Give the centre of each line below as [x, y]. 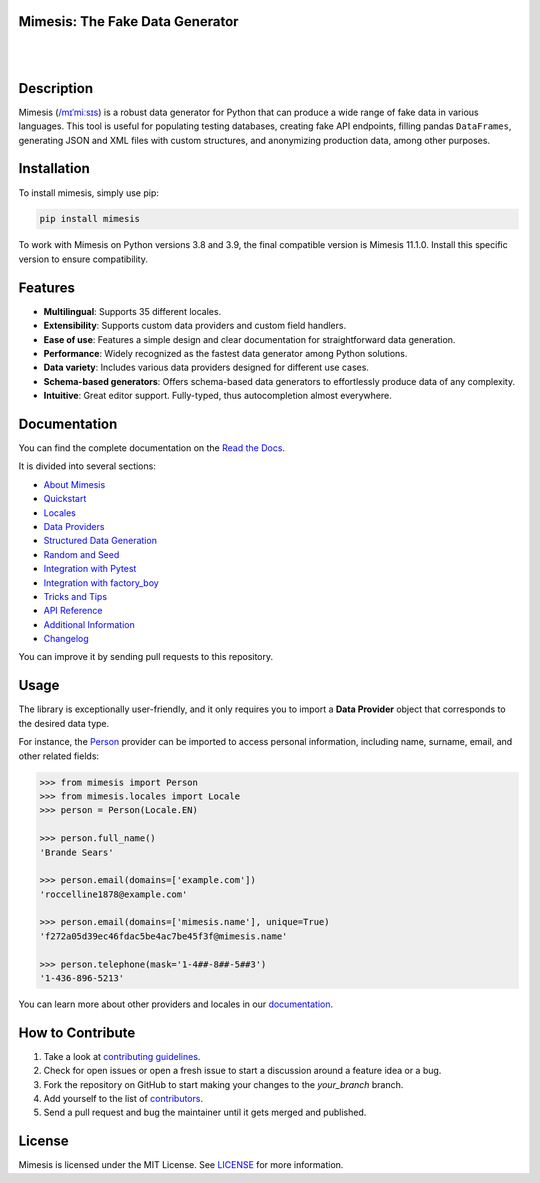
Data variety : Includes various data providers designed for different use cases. [206, 367]
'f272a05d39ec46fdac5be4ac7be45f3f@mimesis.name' [163, 936]
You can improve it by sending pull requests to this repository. [146, 657]
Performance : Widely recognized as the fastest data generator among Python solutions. [225, 353]
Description [56, 88]
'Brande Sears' [76, 852]
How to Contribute [77, 1032]
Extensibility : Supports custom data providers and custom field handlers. [195, 326]
